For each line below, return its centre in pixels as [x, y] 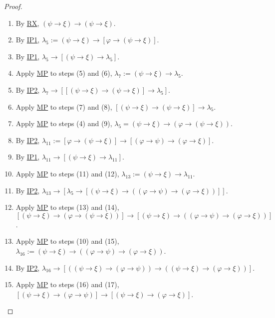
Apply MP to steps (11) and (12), [67, 173]
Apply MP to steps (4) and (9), [64, 123]
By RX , [27, 23]
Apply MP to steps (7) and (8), [64, 106]
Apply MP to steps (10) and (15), [67, 241]
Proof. [13, 6]
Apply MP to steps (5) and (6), [64, 73]
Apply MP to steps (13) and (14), [67, 207]
